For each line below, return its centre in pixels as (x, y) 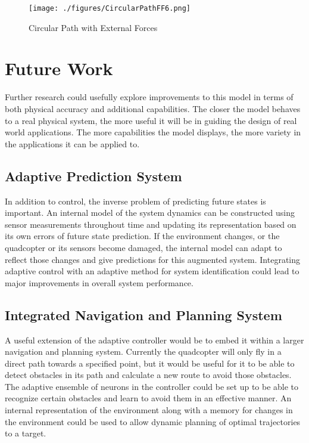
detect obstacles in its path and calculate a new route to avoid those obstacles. (148, 375)
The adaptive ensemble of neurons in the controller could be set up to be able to (152, 386)
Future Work (59, 68)
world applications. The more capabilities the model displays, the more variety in (153, 132)
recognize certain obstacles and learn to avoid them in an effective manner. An (148, 398)
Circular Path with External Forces (93, 27)
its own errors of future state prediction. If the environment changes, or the (142, 236)
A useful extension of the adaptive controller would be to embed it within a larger (154, 340)
